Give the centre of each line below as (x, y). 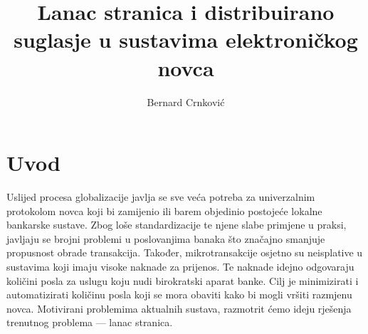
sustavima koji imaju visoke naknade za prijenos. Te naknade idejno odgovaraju (180, 266)
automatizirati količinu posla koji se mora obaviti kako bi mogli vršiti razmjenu (179, 294)
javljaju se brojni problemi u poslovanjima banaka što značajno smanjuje (166, 238)
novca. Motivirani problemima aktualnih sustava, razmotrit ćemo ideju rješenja (179, 308)
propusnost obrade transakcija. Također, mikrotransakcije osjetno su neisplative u (185, 252)
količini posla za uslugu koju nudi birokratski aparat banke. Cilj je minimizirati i (183, 280)
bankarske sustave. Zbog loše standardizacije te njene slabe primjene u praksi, (177, 225)
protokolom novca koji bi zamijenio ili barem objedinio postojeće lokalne (164, 210)
